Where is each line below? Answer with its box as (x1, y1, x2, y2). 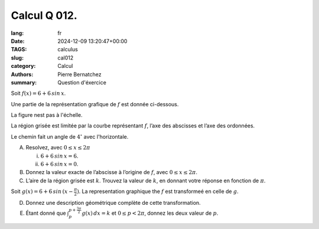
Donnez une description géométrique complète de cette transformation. (25, 199, 201, 206)
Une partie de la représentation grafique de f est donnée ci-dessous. (11, 100, 179, 107)
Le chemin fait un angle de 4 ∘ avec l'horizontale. (11, 133, 129, 140)
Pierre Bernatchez (57, 71, 102, 78)
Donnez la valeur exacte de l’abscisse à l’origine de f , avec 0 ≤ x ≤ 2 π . (25, 169, 198, 176)
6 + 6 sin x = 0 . (40, 161, 79, 168)
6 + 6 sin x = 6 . (40, 152, 79, 159)
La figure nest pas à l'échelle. (11, 112, 83, 119)
